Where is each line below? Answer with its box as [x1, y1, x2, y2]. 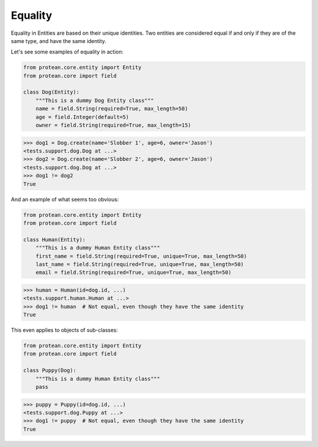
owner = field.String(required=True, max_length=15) [35, 122, 191, 129]
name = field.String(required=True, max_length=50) [35, 105, 188, 112]
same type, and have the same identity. [11, 37, 107, 44]
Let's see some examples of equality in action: [11, 48, 124, 55]
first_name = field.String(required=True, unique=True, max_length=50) [35, 253, 247, 259]
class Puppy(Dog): [23, 367, 77, 374]
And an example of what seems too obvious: [11, 196, 119, 203]
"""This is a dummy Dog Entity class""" [35, 97, 154, 104]
